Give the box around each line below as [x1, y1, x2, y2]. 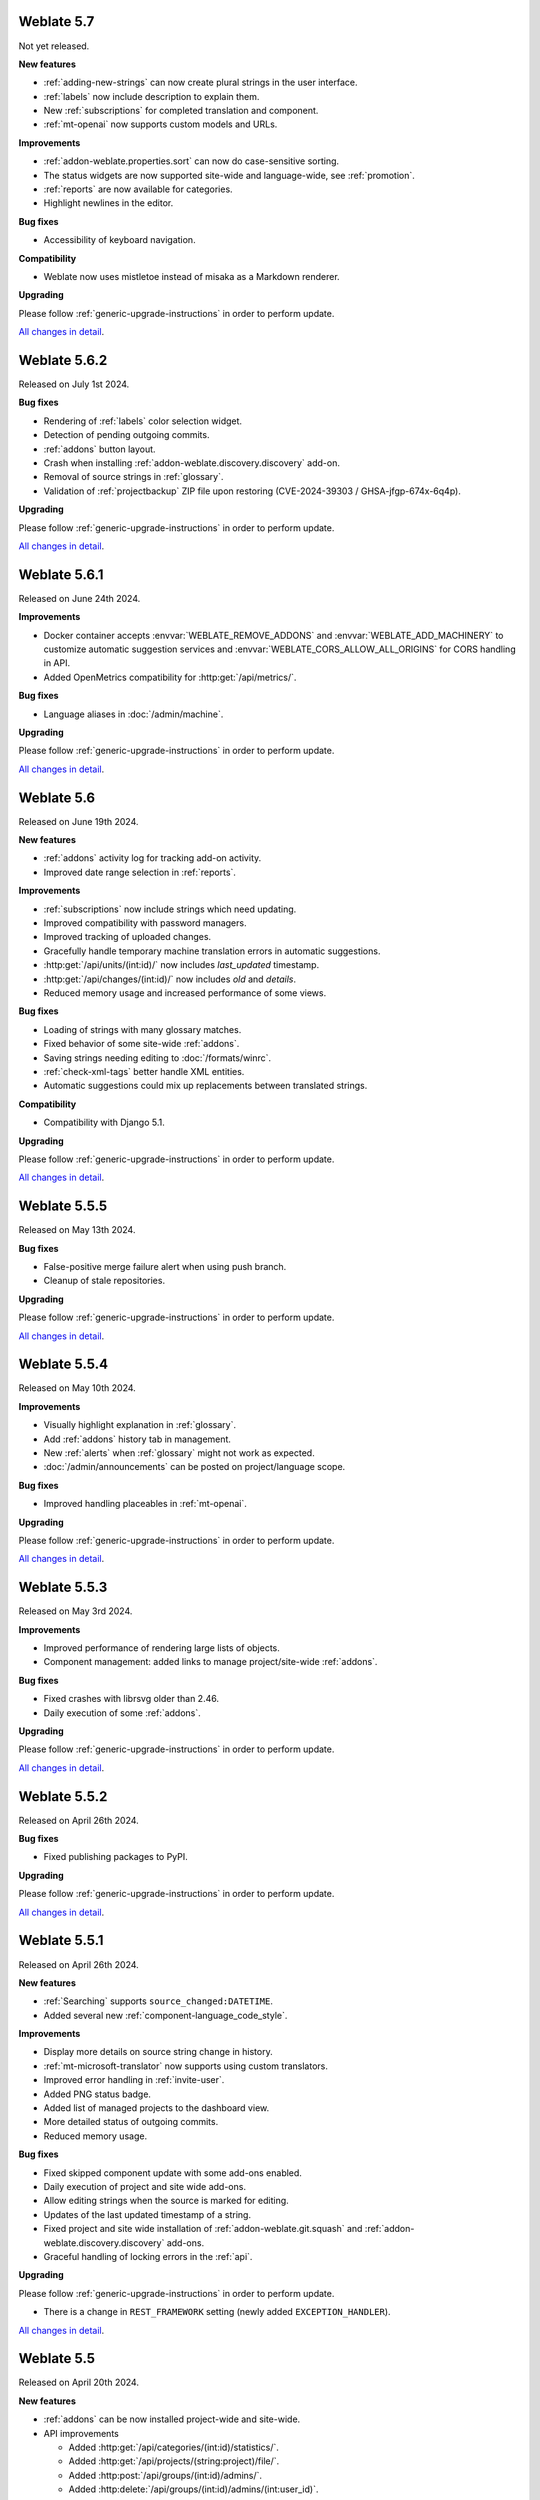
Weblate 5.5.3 [18, 1579, 108, 1596]
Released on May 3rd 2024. [18, 1605, 133, 1617]
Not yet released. [18, 40, 90, 52]
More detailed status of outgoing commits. [43, 2116, 219, 2128]
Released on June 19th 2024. [18, 815, 139, 827]
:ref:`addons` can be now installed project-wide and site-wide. [43, 2413, 301, 2425]
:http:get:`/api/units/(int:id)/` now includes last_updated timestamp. [43, 959, 320, 971]
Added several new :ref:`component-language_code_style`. [43, 2009, 288, 2021]
